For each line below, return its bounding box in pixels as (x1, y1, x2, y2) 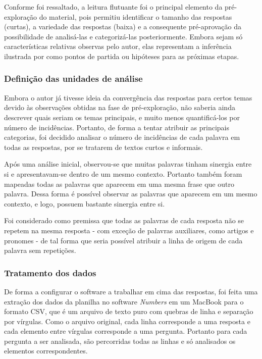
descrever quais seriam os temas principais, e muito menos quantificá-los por (4, 112, 240, 122)
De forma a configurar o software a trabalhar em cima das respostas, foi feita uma (4, 286, 258, 296)
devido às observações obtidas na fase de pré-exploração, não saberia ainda (4, 102, 235, 113)
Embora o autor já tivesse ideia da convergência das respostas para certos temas (4, 92, 252, 102)
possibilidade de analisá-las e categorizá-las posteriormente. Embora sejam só (4, 31, 243, 41)
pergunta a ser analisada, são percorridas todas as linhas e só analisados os (4, 335, 236, 346)
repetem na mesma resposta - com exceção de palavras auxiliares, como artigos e (4, 225, 254, 235)
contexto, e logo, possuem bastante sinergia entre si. (4, 198, 165, 209)
